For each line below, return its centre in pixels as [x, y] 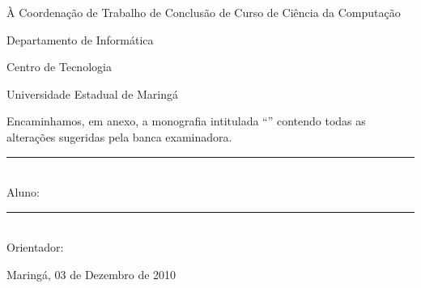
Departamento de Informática [80, 39]
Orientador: [35, 247]
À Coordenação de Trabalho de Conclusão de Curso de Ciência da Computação [204, 12]
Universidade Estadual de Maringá [93, 93]
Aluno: [23, 192]
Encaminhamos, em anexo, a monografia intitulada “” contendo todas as [186, 121]
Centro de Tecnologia [59, 67]
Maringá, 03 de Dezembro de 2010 [91, 274]
